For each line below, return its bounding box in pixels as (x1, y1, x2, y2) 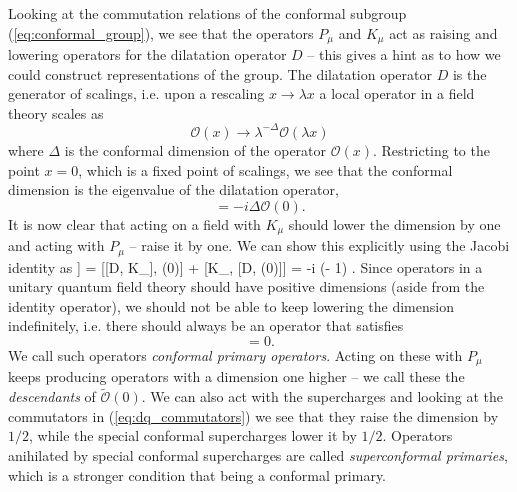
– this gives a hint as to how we (307, 44, 501, 65)
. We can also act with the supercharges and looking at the (141, 386, 503, 407)
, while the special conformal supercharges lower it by (29, 425, 357, 446)
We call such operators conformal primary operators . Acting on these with (8, 344, 463, 365)
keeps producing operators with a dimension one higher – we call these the (8, 366, 465, 387)
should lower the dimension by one (288, 213, 501, 234)
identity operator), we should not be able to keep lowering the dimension (8, 295, 454, 316)
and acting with (8, 235, 105, 256)
